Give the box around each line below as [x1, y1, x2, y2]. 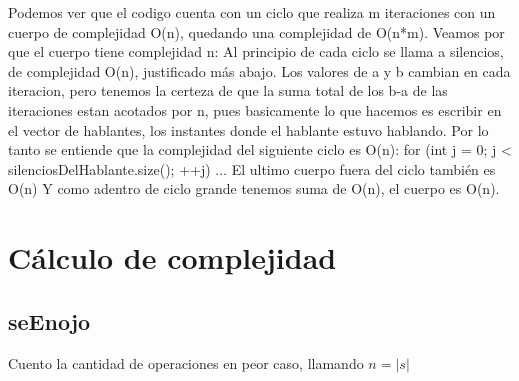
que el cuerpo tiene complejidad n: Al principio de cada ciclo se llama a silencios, [8, 41, 504, 62]
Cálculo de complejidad [8, 237, 337, 278]
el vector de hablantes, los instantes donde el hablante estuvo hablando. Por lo [8, 119, 489, 140]
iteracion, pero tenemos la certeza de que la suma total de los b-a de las [8, 80, 448, 101]
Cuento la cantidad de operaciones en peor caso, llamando [8, 352, 364, 373]
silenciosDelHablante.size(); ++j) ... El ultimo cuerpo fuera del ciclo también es [8, 158, 496, 179]
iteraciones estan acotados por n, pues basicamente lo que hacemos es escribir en [8, 99, 502, 120]
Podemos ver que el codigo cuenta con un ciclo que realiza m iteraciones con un [8, 2, 496, 22]
